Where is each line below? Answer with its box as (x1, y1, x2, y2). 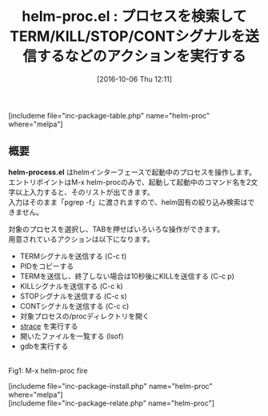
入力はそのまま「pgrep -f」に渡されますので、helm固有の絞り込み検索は (8, 197, 248, 206)
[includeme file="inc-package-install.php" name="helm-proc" (8, 381, 214, 390)
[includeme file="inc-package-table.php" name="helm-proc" (8, 110, 210, 120)
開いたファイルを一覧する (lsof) (19, 331, 124, 341)
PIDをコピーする (19, 261, 74, 270)
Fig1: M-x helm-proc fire (8, 366, 88, 375)
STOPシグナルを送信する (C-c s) (19, 291, 128, 301)
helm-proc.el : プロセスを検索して (22, 7, 247, 26)
